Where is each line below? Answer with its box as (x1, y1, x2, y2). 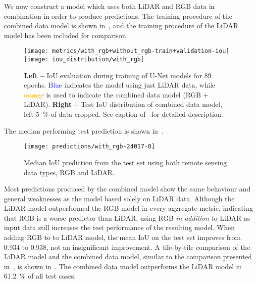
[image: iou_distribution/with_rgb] (24, 56, 145, 63)
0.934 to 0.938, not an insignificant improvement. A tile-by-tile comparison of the (4, 241, 250, 252)
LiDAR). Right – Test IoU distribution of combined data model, (24, 99, 222, 109)
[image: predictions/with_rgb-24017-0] (24, 143, 155, 150)
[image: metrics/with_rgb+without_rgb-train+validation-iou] (24, 47, 230, 55)
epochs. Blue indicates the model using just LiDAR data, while (24, 80, 215, 90)
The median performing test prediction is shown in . (4, 125, 163, 136)
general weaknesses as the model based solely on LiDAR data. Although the (4, 193, 235, 203)
